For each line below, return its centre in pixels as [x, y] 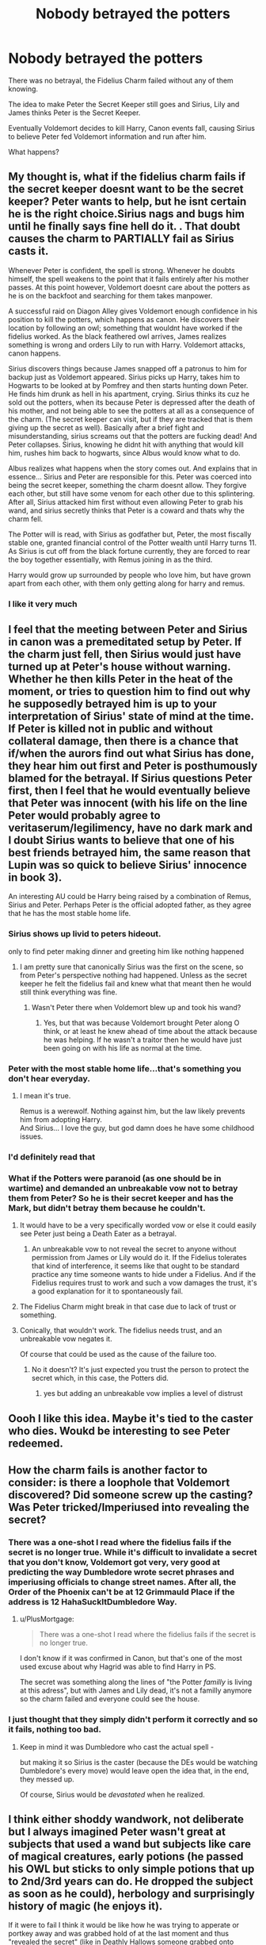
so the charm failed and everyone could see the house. [110, 1699]
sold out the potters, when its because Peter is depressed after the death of [132, 402]
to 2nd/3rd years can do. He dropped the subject [131, 1882]
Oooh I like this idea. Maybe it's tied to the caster [131, 1418]
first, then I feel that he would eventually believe [129, 791]
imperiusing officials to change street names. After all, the [122, 1582]
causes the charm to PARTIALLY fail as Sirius [122, 239]
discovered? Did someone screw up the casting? [131, 1495]
